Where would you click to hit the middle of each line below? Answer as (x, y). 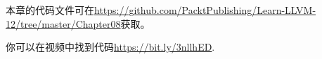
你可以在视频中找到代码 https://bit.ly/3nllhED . (110, 47)
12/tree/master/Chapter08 (63, 23)
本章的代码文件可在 (50, 10)
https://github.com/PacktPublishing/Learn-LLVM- (205, 10)
